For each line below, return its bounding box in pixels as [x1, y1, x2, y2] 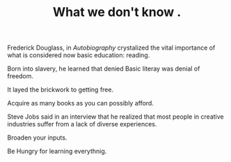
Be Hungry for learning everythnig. [7, 147, 107, 156]
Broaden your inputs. [7, 133, 67, 142]
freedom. [7, 72, 33, 80]
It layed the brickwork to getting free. [7, 85, 113, 94]
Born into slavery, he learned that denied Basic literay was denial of [7, 64, 200, 73]
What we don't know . [52, 4, 182, 20]
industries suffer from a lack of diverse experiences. [7, 120, 157, 128]
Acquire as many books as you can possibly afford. [7, 99, 154, 108]
